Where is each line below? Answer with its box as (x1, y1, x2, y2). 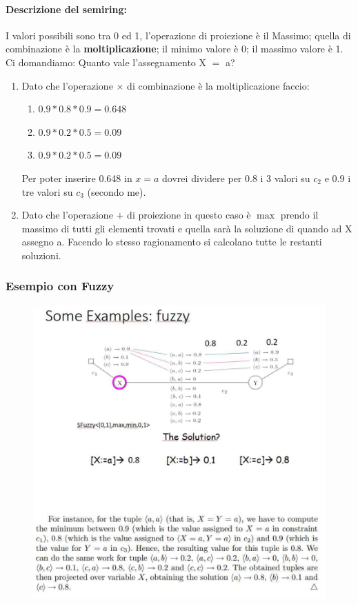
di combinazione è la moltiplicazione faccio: (127, 78, 310, 92)
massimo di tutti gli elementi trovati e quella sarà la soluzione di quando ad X (21, 221, 352, 235)
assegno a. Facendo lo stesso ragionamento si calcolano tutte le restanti (21, 234, 322, 249)
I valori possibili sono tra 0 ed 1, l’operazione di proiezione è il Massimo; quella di (6, 28, 351, 42)
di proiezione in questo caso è (127, 208, 251, 222)
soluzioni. (21, 248, 61, 262)
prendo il (280, 208, 319, 222)
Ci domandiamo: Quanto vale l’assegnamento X (6, 54, 207, 69)
